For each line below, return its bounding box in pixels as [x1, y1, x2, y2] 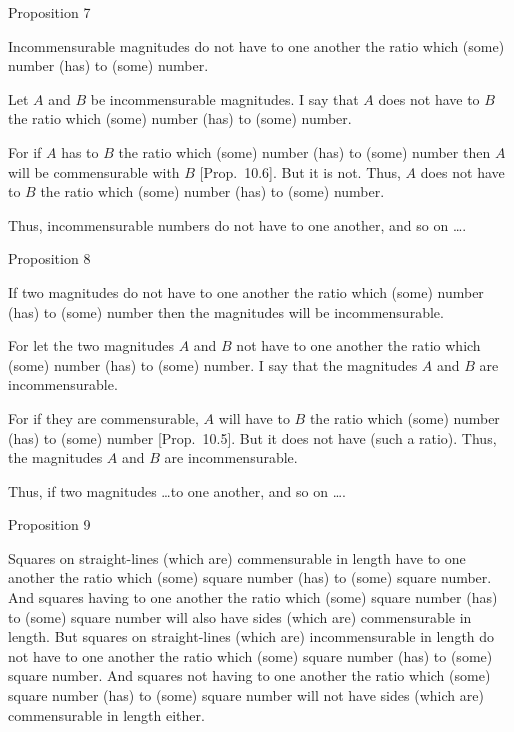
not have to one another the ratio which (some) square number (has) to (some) [8, 645, 493, 666]
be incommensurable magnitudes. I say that [90, 88, 359, 109]
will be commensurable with [8, 161, 180, 182]
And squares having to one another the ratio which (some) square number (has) [8, 587, 498, 608]
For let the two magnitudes [8, 335, 174, 356]
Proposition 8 [8, 248, 91, 269]
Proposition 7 [8, 2, 91, 22]
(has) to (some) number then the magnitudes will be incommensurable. [8, 301, 444, 322]
